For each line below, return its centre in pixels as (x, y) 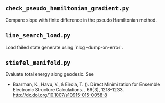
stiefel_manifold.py (38, 63)
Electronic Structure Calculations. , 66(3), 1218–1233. (68, 90)
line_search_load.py (38, 36)
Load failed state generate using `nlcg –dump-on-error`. (64, 47)
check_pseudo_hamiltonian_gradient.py (67, 8)
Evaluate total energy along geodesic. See (50, 74)
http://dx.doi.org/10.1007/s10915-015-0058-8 (60, 95)
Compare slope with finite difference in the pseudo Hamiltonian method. (81, 20)
